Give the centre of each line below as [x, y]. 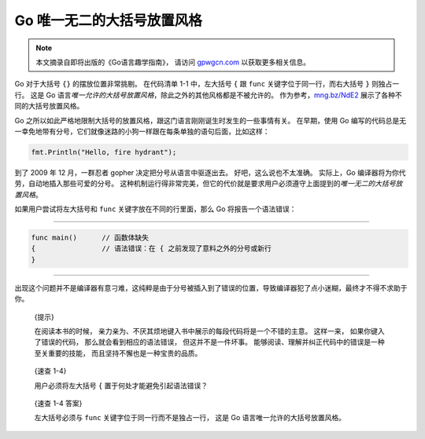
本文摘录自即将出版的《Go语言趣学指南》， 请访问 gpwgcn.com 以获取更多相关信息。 [173, 62]
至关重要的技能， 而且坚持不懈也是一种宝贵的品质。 [118, 353]
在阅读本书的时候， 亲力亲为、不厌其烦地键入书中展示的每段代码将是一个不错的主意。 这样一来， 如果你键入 [209, 331]
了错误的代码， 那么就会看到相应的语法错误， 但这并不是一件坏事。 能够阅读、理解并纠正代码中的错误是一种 [209, 342]
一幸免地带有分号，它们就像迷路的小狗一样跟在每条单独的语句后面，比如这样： [142, 131]
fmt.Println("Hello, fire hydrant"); [104, 152]
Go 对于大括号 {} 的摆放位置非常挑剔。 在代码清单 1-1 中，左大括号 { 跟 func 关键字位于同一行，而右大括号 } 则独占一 [207, 84]
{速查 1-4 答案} [58, 403]
